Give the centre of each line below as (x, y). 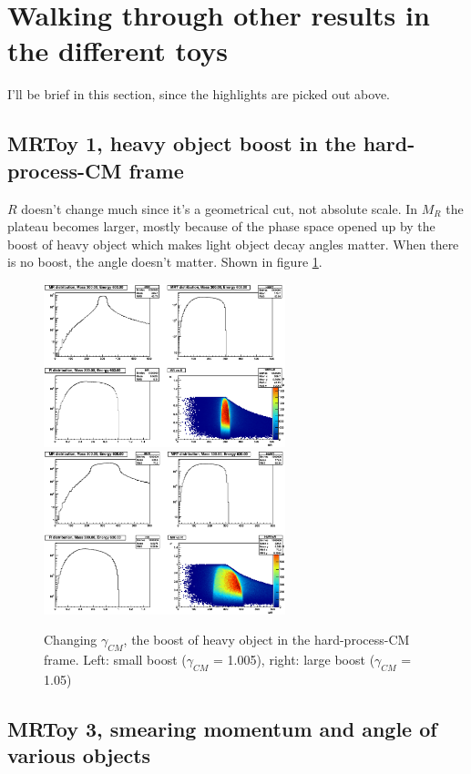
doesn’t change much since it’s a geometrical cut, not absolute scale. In (220, 208)
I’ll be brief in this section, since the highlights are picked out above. (199, 94)
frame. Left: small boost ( (115, 659)
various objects (79, 755)
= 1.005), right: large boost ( (294, 659)
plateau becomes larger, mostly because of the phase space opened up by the (221, 226)
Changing (71, 640)
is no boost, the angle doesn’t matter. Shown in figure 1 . (165, 262)
